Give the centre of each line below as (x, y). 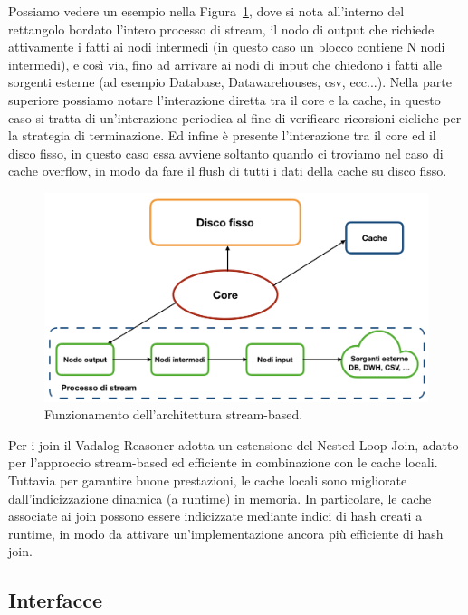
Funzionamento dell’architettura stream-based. (174, 414)
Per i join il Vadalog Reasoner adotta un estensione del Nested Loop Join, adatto (234, 444)
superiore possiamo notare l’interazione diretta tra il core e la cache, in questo (224, 99)
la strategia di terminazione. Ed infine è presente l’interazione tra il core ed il (222, 135)
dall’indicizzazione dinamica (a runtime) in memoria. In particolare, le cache (220, 498)
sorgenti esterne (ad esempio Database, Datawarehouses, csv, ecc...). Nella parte (230, 82)
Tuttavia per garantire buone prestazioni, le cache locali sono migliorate (208, 480)
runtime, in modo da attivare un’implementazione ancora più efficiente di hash (226, 533)
